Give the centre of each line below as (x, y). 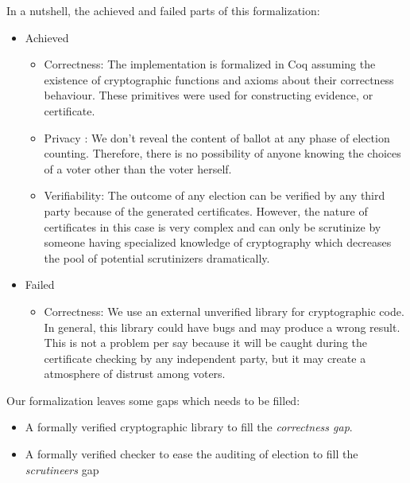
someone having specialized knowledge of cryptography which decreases (218, 242)
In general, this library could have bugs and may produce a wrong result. (222, 327)
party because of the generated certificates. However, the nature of (206, 210)
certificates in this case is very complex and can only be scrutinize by (213, 226)
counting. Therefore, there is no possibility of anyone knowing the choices (222, 153)
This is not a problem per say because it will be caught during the (206, 343)
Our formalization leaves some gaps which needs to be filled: (153, 400)
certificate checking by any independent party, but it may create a (205, 358)
